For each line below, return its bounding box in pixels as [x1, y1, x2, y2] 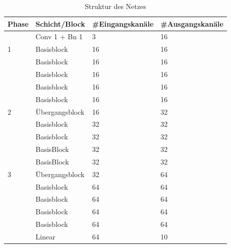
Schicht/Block [35, 18, 85, 29]
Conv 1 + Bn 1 [35, 31, 83, 42]
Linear [35, 231, 55, 241]
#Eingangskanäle [92, 18, 154, 29]
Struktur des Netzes [85, 1, 146, 11]
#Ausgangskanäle [160, 18, 223, 29]
